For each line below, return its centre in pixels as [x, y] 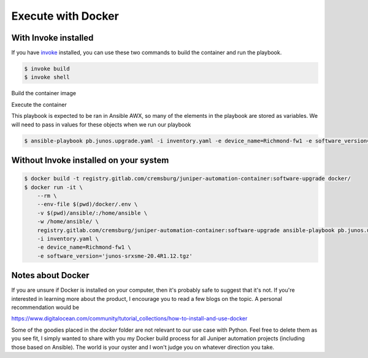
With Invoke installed [52, 38]
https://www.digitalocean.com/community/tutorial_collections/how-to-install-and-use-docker [129, 319]
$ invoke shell [47, 77]
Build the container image [44, 93]
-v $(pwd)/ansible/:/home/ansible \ [92, 213]
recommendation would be [45, 307]
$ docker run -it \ [53, 187]
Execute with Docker [65, 16]
